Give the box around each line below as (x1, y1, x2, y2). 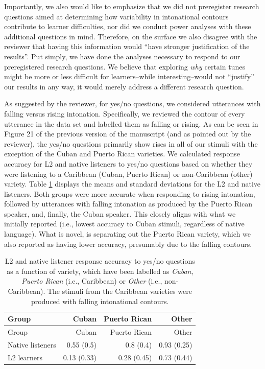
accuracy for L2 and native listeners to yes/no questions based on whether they (4, 158, 253, 169)
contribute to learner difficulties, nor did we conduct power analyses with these (4, 21, 251, 32)
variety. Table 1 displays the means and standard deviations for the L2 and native (4, 178, 261, 189)
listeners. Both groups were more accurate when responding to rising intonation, (4, 188, 255, 199)
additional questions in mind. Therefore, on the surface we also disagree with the (4, 31, 257, 41)
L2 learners (8, 352, 43, 362)
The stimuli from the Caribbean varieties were (47, 286, 192, 296)
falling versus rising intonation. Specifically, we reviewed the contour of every (4, 108, 245, 119)
